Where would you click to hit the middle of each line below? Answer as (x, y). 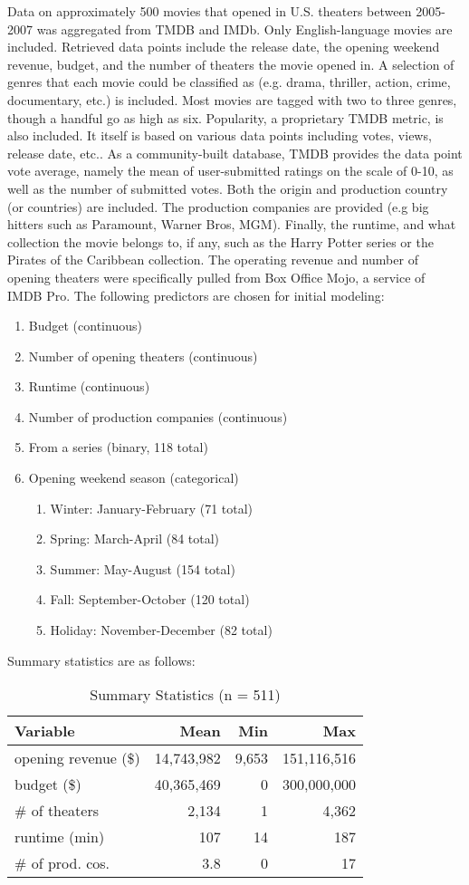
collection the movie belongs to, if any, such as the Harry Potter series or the (220, 241)
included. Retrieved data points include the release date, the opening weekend (224, 47)
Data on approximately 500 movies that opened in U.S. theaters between (210, 11)
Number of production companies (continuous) (158, 416)
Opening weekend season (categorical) (134, 478)
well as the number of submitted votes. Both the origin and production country (228, 188)
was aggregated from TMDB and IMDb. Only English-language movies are (244, 29)
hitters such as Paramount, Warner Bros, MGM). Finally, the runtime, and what (232, 224)
